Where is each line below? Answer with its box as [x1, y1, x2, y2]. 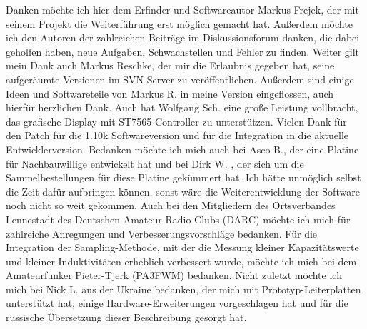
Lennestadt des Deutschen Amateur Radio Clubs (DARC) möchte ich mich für [6, 211, 351, 226]
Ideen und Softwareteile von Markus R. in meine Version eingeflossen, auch [6, 86, 334, 101]
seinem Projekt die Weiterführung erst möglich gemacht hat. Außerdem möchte [6, 16, 353, 31]
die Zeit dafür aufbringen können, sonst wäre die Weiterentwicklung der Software [6, 183, 360, 198]
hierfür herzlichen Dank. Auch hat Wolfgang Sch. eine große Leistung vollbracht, [6, 100, 358, 115]
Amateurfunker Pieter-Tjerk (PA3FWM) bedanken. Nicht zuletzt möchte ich [6, 268, 342, 283]
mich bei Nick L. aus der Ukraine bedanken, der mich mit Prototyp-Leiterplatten [6, 281, 361, 296]
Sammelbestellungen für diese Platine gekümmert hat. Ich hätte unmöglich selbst [6, 170, 361, 185]
